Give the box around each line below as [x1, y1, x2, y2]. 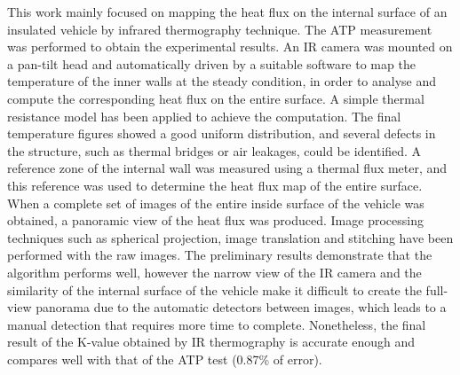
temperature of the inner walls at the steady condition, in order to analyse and [7, 72, 437, 90]
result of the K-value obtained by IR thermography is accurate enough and [7, 332, 416, 351]
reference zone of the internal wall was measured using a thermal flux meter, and [7, 159, 448, 177]
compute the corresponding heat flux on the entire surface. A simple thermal [7, 89, 424, 107]
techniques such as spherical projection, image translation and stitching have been [7, 228, 454, 246]
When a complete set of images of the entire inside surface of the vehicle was [7, 193, 424, 212]
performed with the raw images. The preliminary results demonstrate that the [7, 246, 432, 264]
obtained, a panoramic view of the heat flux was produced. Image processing [7, 211, 424, 230]
